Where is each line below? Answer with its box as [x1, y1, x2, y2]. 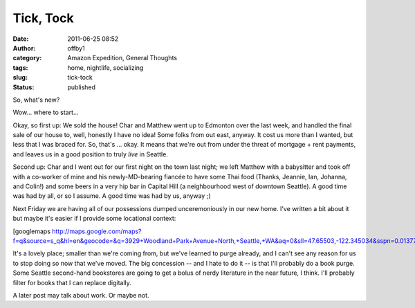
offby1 [67, 44, 86, 52]
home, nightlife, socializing [67, 63, 144, 72]
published [67, 83, 96, 91]
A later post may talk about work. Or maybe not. [12, 291, 149, 299]
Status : [12, 83, 35, 91]
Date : [12, 35, 29, 43]
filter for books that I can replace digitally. [12, 278, 131, 287]
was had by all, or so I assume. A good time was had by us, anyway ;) [12, 192, 211, 200]
